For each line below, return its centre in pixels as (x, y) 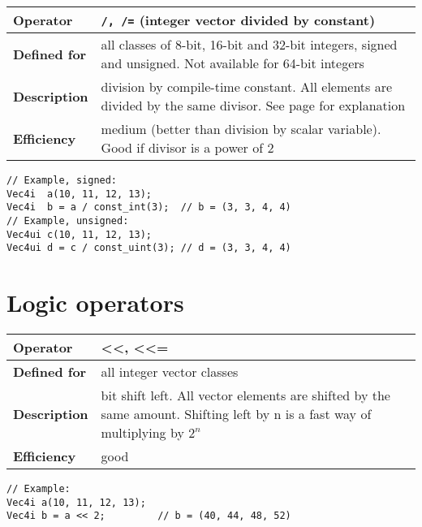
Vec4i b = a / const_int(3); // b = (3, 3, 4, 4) (149, 207)
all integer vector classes (170, 372)
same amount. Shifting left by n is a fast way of (236, 414)
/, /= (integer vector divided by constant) (238, 20)
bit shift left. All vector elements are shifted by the (245, 395)
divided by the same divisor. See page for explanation (253, 105)
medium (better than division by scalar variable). (241, 129)
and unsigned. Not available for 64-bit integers (233, 63)
